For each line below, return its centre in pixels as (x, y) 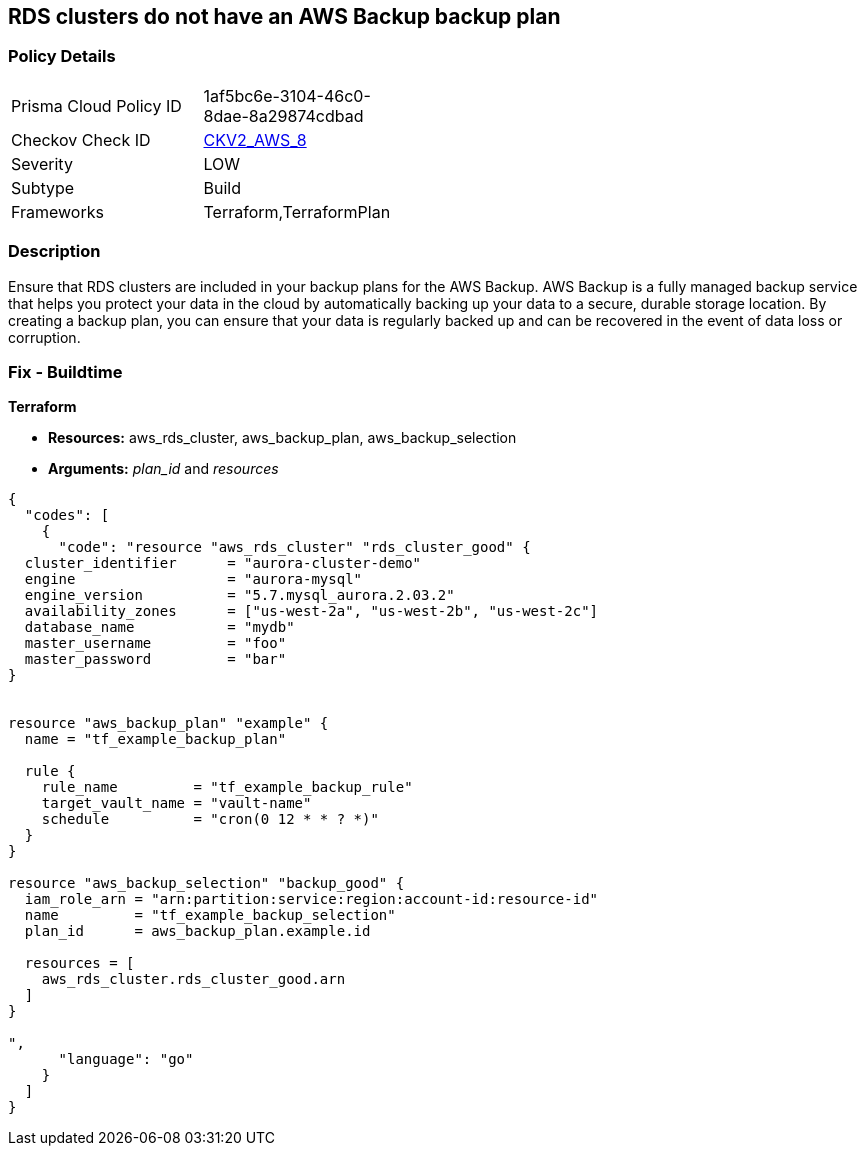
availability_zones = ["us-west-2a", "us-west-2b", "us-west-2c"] (311, 611)
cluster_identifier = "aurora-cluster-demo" (223, 563)
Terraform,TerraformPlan (297, 211)
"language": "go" (126, 1059)
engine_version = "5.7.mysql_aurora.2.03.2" (239, 595)
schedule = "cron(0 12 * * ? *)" (210, 819)
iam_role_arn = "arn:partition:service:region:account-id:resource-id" (311, 899)
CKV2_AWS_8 (255, 139)
